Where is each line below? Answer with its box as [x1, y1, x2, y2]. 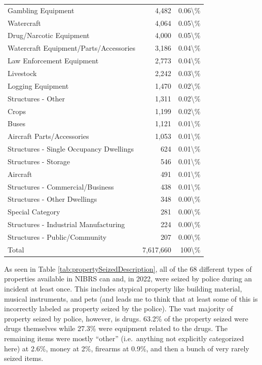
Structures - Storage [8, 156, 70, 166]
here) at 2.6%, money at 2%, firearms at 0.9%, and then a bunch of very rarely [4, 343, 249, 353]
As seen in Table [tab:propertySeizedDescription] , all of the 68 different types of [4, 263, 252, 274]
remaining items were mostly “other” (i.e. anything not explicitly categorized [4, 333, 244, 344]
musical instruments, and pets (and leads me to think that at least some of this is [4, 293, 258, 304]
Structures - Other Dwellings [8, 194, 97, 204]
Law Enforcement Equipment [8, 55, 99, 66]
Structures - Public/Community [8, 231, 107, 242]
